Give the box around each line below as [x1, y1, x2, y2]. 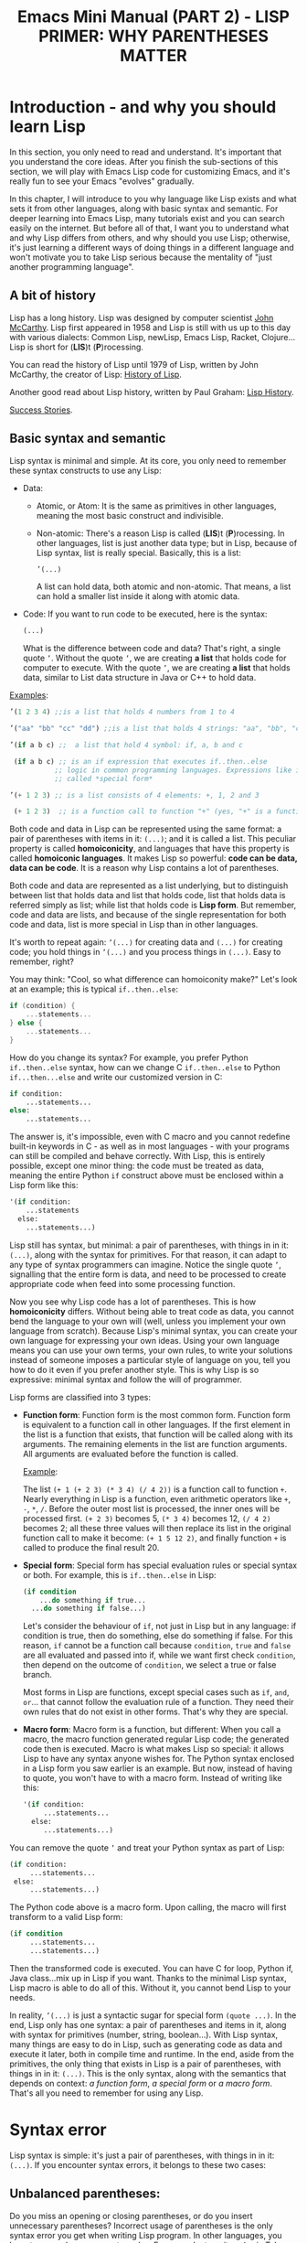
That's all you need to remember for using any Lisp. [9, 2087, 204, 2098]
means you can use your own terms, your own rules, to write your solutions [9, 1345, 293, 1356]
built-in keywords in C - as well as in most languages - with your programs [9, 1141, 290, 1152]
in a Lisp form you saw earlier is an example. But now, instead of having [22, 1763, 292, 1774]
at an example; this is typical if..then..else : [9, 983, 178, 994]
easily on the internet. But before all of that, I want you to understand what [9, 222, 290, 233]
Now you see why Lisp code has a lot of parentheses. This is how [9, 1296, 257, 1307]
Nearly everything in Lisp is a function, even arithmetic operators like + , [22, 1493, 291, 1504]
